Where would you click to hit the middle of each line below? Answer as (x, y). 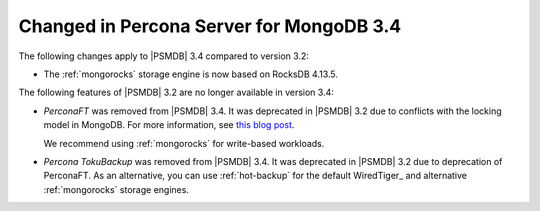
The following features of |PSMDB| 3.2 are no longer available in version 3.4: (176, 92)
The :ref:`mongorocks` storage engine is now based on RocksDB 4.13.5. (191, 74)
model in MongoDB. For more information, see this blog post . (169, 125)
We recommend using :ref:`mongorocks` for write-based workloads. (184, 143)
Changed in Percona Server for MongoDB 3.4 (210, 26)
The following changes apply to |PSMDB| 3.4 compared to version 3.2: (164, 56)
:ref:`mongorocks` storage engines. (116, 189)
